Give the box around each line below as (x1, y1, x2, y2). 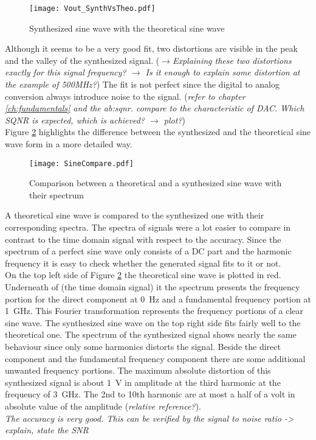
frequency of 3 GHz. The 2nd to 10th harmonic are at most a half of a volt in (5, 388, 295, 400)
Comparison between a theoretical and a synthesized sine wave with (29, 176, 282, 189)
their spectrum (29, 188, 84, 201)
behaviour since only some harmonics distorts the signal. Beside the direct (5, 340, 281, 352)
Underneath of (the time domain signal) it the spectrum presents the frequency (5, 281, 300, 293)
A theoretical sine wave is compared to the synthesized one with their (5, 209, 264, 222)
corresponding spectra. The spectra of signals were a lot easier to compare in (5, 221, 291, 234)
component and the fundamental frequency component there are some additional (5, 352, 306, 365)
